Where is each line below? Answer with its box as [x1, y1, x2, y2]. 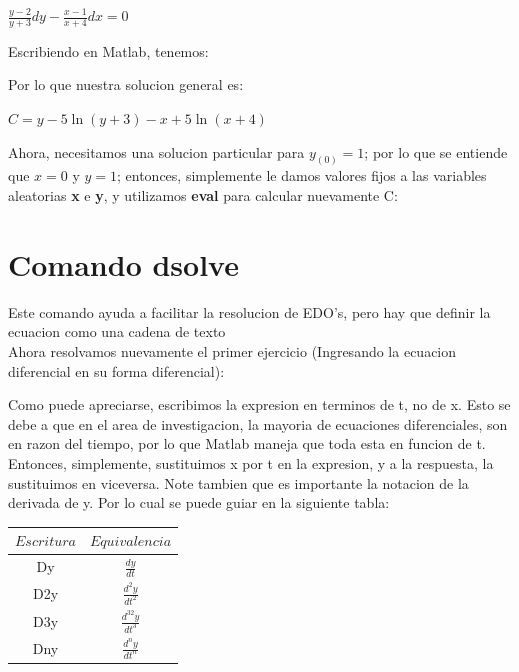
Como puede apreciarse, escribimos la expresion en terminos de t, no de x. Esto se [8, 394, 511, 415]
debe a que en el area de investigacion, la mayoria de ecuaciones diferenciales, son [8, 413, 508, 434]
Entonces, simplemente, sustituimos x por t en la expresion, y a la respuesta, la [8, 452, 494, 473]
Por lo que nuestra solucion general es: [8, 74, 244, 95]
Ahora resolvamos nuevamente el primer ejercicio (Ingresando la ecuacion [8, 340, 457, 361]
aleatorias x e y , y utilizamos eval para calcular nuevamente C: [8, 185, 398, 206]
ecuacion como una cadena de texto [8, 321, 226, 342]
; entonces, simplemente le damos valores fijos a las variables [116, 165, 487, 186]
